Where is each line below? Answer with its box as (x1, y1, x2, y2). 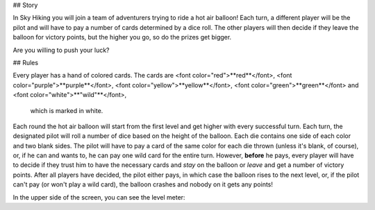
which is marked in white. (30, 106, 103, 114)
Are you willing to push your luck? (12, 46, 110, 54)
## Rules (12, 58, 38, 67)
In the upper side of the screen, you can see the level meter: (12, 193, 185, 201)
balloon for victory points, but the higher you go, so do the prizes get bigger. (12, 33, 232, 42)
